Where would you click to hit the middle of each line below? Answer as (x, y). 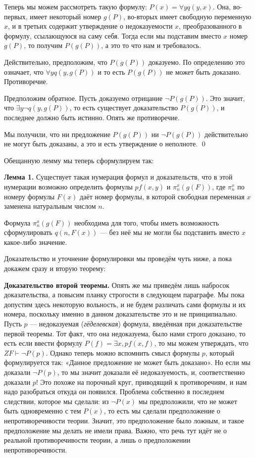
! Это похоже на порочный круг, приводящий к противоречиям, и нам (141, 382)
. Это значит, (225, 98)
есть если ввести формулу (43, 343)
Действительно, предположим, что (56, 62)
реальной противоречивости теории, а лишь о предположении (97, 440)
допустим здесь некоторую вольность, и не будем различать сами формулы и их (125, 304)
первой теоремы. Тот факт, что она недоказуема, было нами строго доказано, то (125, 333)
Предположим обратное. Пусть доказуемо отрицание (83, 98)
